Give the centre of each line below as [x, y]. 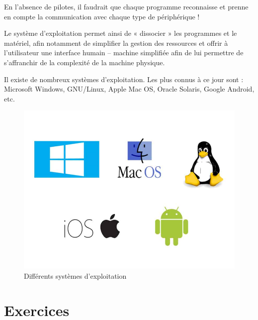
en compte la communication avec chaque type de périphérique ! [102, 16]
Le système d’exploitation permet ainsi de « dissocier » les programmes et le [121, 33]
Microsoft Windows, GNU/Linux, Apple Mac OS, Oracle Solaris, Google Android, [129, 89]
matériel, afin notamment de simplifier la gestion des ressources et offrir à [116, 43]
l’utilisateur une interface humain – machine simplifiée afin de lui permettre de [124, 53]
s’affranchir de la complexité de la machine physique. [85, 62]
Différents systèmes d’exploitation [75, 275]
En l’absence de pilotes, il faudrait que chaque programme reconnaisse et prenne [126, 6]
